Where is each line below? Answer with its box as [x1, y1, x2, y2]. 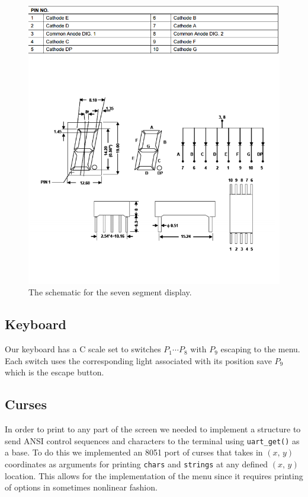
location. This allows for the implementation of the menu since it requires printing [5, 469, 303, 482]
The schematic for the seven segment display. [28, 286, 192, 298]
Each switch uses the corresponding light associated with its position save [5, 354, 272, 367]
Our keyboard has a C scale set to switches [5, 343, 161, 355]
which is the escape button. [5, 366, 104, 378]
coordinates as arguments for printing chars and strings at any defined [5, 457, 268, 470]
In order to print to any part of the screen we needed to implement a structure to [5, 423, 301, 435]
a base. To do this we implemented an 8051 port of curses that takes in [5, 446, 263, 458]
